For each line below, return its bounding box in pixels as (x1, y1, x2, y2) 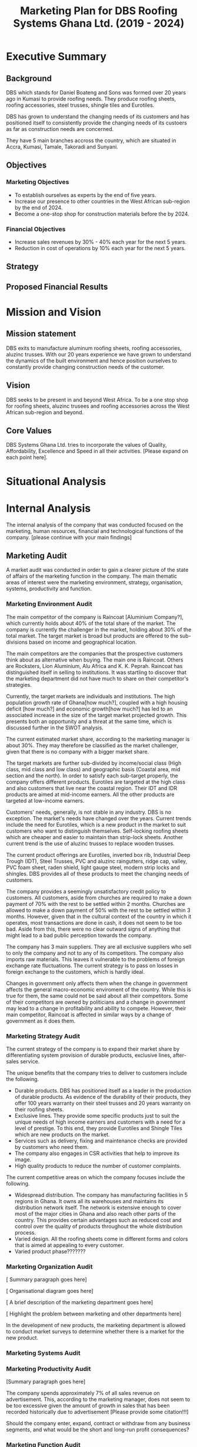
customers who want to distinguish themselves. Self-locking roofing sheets (6, 827, 189, 834)
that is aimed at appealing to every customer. (14, 1241, 125, 1249)
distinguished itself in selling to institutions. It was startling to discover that (6, 669, 187, 676)
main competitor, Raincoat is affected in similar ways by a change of (6, 1011, 172, 1018)
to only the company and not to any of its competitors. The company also (6, 949, 184, 957)
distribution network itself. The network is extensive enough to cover (14, 1204, 182, 1211)
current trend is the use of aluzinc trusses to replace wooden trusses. (6, 840, 175, 847)
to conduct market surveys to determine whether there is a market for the (6, 1328, 184, 1335)
